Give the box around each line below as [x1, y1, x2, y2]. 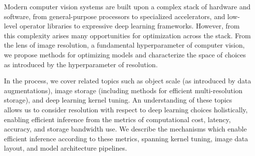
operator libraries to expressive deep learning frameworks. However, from [19, 21, 240, 31]
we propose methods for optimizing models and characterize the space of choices [4, 49, 246, 59]
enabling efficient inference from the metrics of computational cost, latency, [4, 114, 231, 124]
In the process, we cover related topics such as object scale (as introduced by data [4, 76, 251, 86]
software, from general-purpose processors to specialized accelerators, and [4, 11, 225, 21]
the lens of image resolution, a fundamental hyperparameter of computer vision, [4, 40, 245, 50]
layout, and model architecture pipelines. [4, 143, 127, 153]
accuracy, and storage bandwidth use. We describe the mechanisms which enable [4, 124, 247, 134]
